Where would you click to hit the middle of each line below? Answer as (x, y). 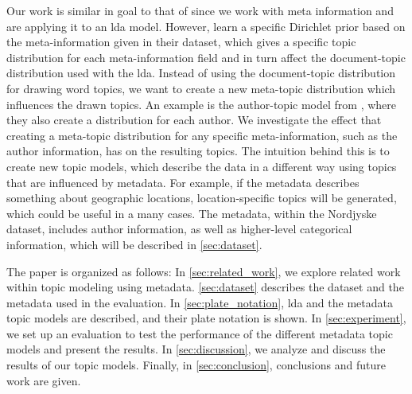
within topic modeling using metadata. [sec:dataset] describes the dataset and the (205, 287)
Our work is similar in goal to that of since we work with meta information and (200, 10)
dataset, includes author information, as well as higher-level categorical (179, 229)
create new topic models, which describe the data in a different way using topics (202, 166)
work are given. (44, 380)
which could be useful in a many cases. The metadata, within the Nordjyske (192, 213)
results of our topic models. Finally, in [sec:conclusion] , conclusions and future (196, 365)
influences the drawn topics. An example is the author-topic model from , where (201, 104)
